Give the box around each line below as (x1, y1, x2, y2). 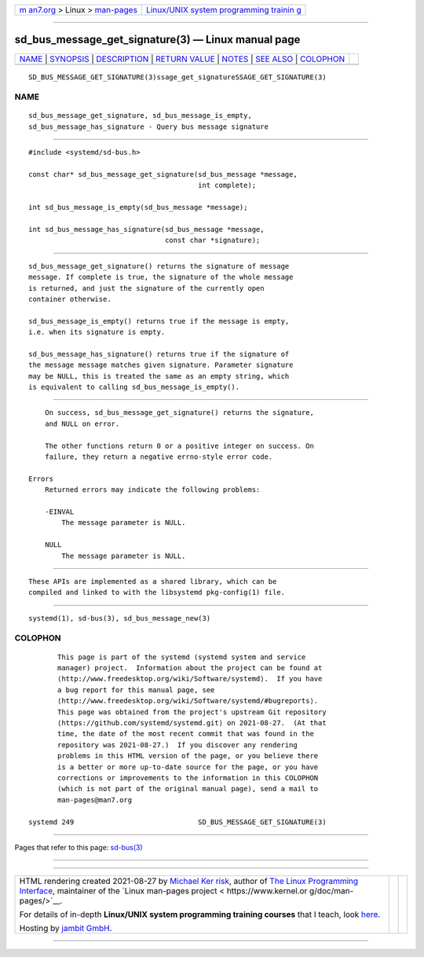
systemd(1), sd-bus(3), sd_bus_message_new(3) (28, 614, 211, 622)
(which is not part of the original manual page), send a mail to (57, 784, 319, 794)
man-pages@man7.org (57, 795, 133, 805)
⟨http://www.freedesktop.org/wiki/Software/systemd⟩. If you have (57, 674, 323, 684)
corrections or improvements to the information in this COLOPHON (57, 773, 319, 782)
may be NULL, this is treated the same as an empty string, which (28, 372, 290, 380)
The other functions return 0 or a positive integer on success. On (44, 441, 314, 450)
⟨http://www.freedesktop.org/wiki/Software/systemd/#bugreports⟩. (57, 696, 319, 706)
